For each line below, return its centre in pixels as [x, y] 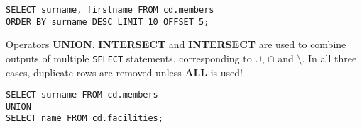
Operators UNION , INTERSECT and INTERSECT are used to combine [176, 44]
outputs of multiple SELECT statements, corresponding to [129, 58]
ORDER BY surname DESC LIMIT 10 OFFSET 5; [108, 22]
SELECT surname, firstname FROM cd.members [110, 10]
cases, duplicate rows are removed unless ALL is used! [124, 72]
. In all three [329, 58]
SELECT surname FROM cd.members [82, 95]
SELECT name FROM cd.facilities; [84, 118]
